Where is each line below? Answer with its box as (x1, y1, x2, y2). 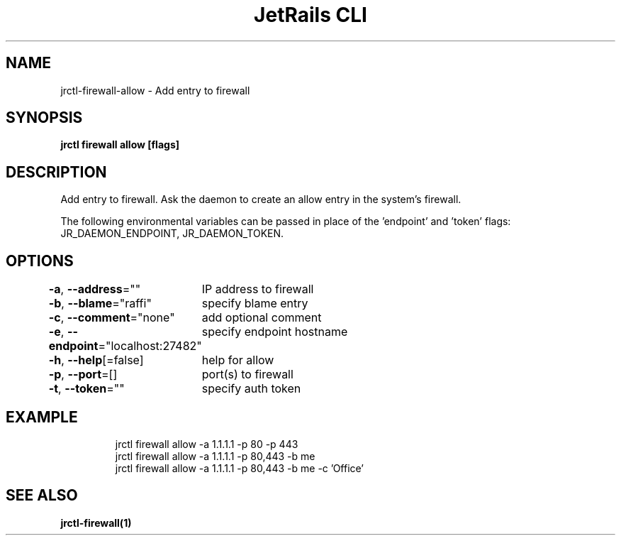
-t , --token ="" (48, 381, 125, 396)
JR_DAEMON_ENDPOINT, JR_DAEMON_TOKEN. (60, 227, 284, 240)
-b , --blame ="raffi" (48, 296, 152, 311)
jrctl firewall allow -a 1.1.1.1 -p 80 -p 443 (115, 437, 298, 450)
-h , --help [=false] (48, 353, 144, 368)
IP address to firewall (201, 282, 314, 297)
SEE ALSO (6, 486, 78, 505)
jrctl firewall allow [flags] (60, 138, 180, 151)
